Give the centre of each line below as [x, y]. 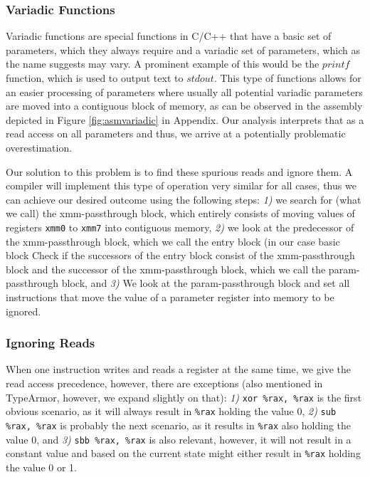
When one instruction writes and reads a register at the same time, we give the [179, 369]
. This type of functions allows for [287, 78]
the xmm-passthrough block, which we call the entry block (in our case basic [173, 241]
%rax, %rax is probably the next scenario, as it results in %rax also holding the [179, 425]
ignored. [23, 311]
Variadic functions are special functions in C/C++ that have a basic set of [169, 36]
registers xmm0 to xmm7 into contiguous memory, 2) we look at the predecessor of [180, 227]
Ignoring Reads [51, 343]
